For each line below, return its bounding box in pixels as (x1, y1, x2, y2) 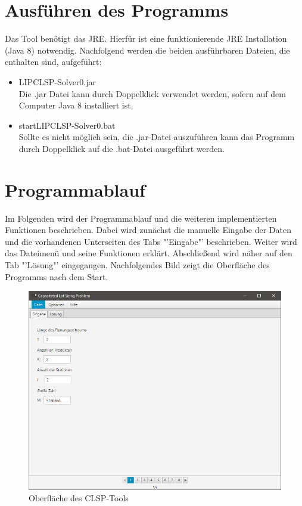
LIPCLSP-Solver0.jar (18, 75, 96, 88)
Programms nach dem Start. (5, 270, 108, 283)
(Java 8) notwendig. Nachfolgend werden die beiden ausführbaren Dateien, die (5, 44, 290, 56)
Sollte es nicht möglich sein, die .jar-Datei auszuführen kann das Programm (18, 131, 295, 143)
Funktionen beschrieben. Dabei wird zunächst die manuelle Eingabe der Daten (5, 223, 291, 236)
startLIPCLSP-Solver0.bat (18, 119, 116, 131)
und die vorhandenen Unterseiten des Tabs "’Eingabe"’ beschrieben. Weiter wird (5, 235, 297, 247)
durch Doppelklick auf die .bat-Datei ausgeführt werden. (18, 142, 225, 154)
